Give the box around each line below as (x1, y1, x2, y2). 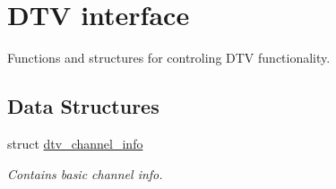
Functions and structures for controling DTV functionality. (7, 48, 331, 67)
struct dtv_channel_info (7, 133, 143, 152)
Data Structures (7, 92, 159, 120)
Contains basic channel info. (7, 164, 163, 183)
